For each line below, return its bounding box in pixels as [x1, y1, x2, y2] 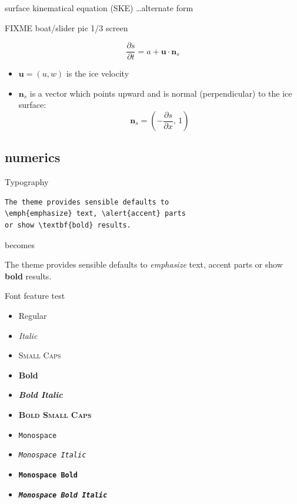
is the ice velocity [66, 67, 129, 80]
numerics [5, 148, 61, 166]
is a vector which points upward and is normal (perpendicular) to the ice [29, 87, 292, 99]
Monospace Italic [18, 451, 86, 460]
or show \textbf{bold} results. [5, 221, 131, 230]
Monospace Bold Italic [18, 490, 108, 499]
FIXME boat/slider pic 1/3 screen [5, 21, 128, 34]
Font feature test [5, 289, 65, 302]
